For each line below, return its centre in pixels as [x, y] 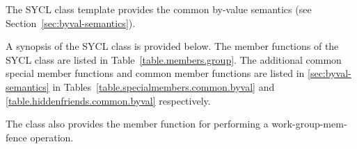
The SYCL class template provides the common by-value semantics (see [159, 9]
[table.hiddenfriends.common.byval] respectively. [108, 100]
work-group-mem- [309, 124]
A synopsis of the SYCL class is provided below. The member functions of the [172, 46]
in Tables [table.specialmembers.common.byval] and [164, 86]
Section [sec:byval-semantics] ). [71, 23]
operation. [52, 137]
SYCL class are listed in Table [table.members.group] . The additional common [174, 59]
